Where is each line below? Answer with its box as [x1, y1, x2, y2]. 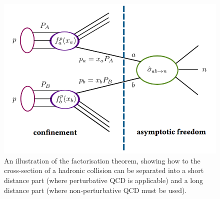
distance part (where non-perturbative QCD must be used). [4, 184, 187, 195]
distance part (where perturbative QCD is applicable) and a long [4, 174, 203, 185]
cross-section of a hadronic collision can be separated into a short [4, 165, 204, 175]
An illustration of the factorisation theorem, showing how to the [4, 155, 200, 165]
